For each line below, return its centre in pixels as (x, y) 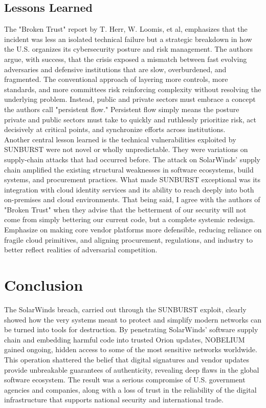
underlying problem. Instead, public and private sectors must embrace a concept (130, 99)
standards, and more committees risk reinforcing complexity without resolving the (133, 89)
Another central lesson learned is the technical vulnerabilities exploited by (120, 139)
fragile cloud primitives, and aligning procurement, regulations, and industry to (128, 239)
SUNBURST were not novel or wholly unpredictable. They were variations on (126, 149)
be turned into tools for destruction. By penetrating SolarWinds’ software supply (131, 329)
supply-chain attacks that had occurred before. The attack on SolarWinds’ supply (132, 159)
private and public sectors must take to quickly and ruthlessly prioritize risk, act (130, 119)
